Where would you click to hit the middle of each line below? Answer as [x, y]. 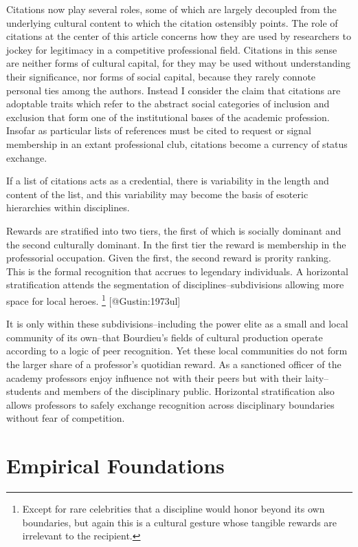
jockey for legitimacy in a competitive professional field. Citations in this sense [172, 49]
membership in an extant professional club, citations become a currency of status [177, 143]
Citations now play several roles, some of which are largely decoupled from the [171, 9]
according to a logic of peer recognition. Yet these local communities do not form [177, 351]
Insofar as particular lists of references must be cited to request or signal [159, 130]
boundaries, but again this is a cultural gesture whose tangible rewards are [180, 522]
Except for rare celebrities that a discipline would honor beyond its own [174, 508]
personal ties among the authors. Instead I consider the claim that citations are [174, 90]
